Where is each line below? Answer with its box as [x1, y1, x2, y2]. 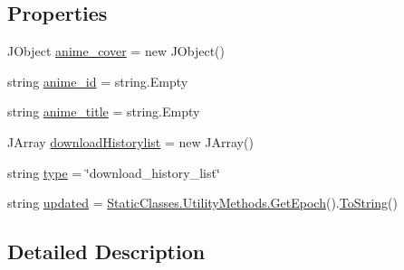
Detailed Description [7, 237, 206, 265]
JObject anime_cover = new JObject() [7, 42, 225, 61]
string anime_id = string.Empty [7, 71, 188, 90]
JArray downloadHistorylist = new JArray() [7, 132, 254, 151]
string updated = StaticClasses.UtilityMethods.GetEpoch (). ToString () [7, 193, 399, 212]
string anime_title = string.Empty [7, 102, 200, 121]
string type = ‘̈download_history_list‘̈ [7, 163, 220, 182]
